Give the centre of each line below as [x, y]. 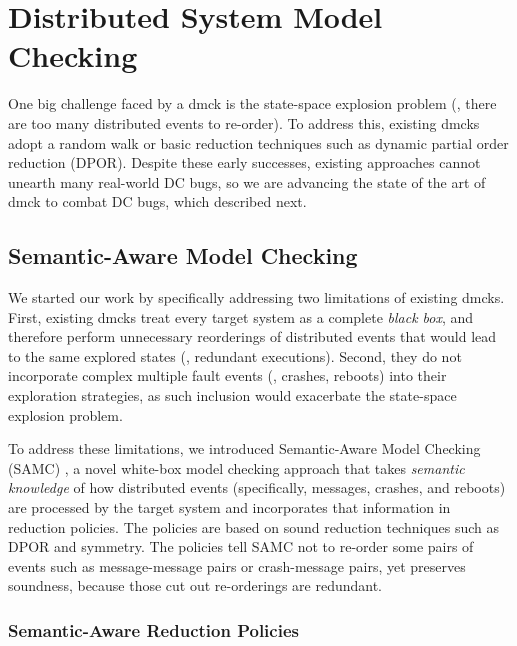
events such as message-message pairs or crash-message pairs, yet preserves [237, 565]
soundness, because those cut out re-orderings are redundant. [195, 585]
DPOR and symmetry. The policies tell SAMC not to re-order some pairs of [241, 546]
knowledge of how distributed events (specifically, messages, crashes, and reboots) [257, 487]
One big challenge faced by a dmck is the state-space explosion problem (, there [252, 103]
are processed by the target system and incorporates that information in [229, 507]
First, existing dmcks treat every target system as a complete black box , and [241, 316]
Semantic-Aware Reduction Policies [153, 629]
